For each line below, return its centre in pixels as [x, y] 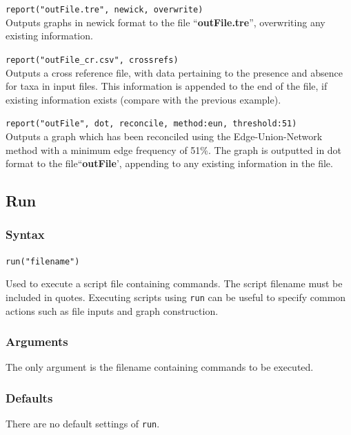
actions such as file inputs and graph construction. [112, 310]
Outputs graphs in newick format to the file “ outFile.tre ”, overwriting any [166, 22]
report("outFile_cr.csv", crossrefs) [92, 60]
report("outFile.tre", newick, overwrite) [104, 10]
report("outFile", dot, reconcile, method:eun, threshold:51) [151, 124]
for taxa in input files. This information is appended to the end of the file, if [167, 86]
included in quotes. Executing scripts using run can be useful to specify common [176, 297]
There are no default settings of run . [83, 424]
